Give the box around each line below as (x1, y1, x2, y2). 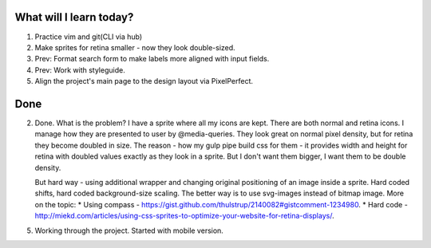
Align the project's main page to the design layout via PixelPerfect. (34, 77, 254, 86)
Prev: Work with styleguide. (34, 65, 125, 75)
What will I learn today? (14, 10, 134, 24)
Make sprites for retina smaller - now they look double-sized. (34, 42, 235, 52)
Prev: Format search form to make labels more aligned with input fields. (34, 54, 270, 64)
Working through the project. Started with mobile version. (34, 226, 223, 235)
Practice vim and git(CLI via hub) (34, 32, 143, 41)
